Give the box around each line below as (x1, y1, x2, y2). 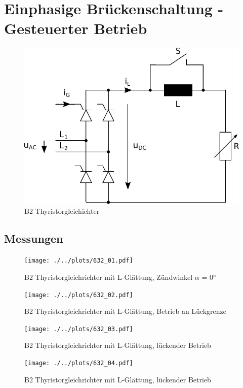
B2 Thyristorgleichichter (24, 206, 100, 216)
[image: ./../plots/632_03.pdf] (24, 325, 133, 333)
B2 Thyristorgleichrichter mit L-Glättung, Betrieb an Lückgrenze (24, 306, 227, 316)
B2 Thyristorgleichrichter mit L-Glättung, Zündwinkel (24, 271, 193, 282)
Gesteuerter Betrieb (4, 18, 147, 39)
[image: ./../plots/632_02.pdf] (24, 291, 133, 299)
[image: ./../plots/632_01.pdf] (24, 257, 133, 265)
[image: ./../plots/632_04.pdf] (24, 360, 133, 367)
